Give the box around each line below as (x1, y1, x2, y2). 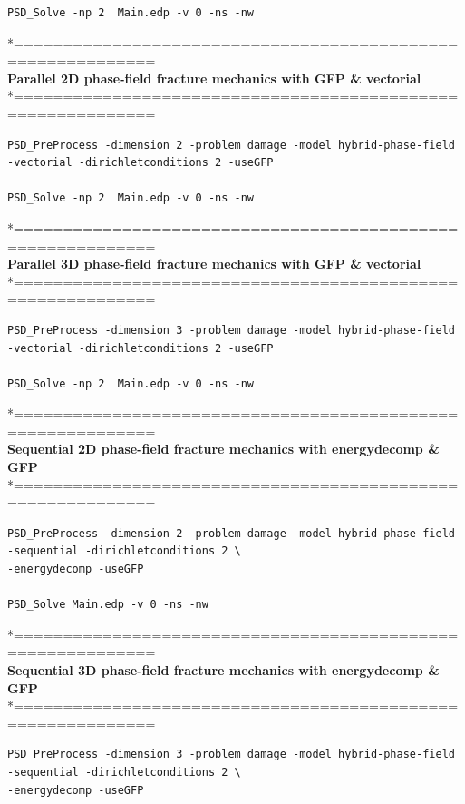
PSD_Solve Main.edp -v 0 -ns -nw (7, 598, 208, 612)
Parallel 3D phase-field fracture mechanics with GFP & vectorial (7, 254, 421, 273)
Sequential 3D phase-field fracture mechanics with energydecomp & (7, 661, 440, 679)
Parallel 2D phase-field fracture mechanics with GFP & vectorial (7, 68, 421, 87)
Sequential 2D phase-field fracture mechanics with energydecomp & (7, 439, 440, 458)
